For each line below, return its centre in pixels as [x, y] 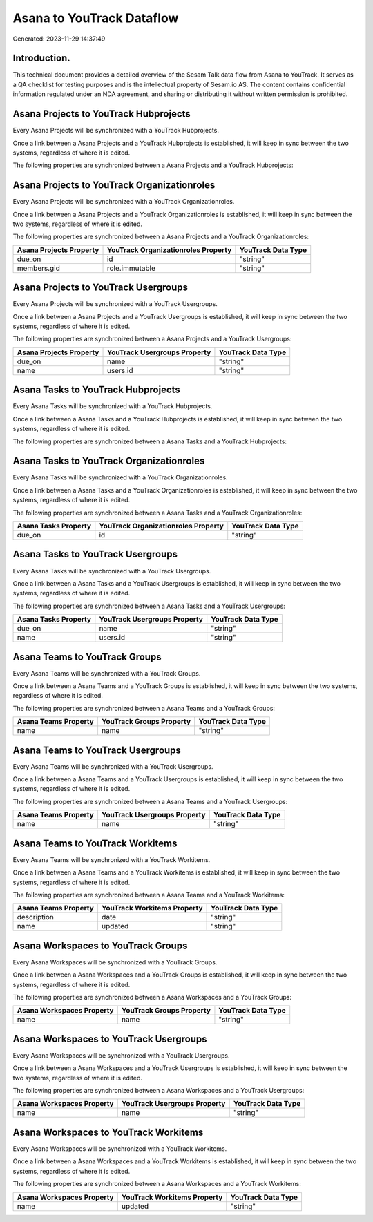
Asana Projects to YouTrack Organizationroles [114, 185]
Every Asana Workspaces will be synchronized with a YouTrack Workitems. [120, 1149]
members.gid [38, 268]
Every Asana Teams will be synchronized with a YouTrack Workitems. [112, 859]
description [36, 917]
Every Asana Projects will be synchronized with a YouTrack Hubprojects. [116, 131]
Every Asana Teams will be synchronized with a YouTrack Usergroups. [113, 766]
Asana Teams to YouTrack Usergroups [97, 750]
